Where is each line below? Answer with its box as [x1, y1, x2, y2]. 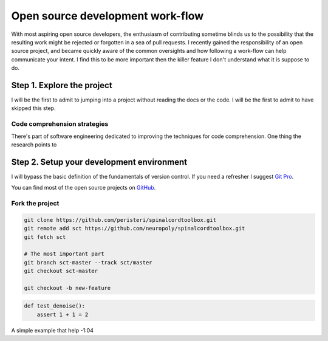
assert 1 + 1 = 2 [36, 311, 89, 318]
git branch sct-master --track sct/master [24, 259, 152, 266]
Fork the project [11, 199, 60, 207]
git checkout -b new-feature [24, 284, 111, 291]
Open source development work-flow [11, 9, 203, 22]
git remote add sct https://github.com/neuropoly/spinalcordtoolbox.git [24, 225, 245, 232]
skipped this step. [11, 105, 56, 112]
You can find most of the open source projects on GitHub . [11, 184, 156, 191]
